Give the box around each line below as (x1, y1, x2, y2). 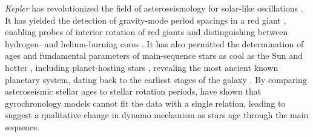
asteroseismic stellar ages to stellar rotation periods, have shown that (5, 85, 262, 98)
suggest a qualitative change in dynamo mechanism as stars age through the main (5, 109, 309, 121)
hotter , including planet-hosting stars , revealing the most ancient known (5, 61, 278, 73)
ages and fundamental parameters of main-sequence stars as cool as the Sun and (5, 49, 303, 62)
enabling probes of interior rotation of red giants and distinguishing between (5, 25, 288, 38)
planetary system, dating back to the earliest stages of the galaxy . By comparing (5, 73, 307, 85)
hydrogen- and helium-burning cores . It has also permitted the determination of (5, 37, 304, 50)
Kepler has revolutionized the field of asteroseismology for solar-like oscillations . (5, 2, 303, 14)
